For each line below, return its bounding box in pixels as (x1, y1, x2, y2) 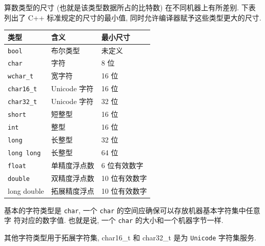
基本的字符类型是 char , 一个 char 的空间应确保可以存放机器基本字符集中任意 (4, 204, 260, 215)
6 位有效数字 (101, 159, 144, 170)
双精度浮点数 (51, 172, 94, 183)
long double (8, 185, 44, 196)
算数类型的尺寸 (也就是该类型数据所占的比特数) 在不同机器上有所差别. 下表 (4, 2, 256, 12)
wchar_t (8, 73, 34, 80)
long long (8, 149, 41, 157)
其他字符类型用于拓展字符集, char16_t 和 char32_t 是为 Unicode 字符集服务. (4, 232, 256, 242)
